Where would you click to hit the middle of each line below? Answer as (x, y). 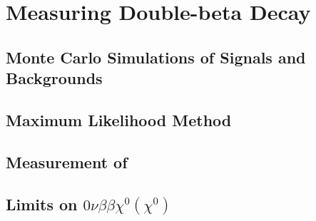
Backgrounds (54, 78)
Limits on (42, 204)
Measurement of (67, 161)
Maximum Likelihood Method (119, 119)
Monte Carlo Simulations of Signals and (156, 57)
